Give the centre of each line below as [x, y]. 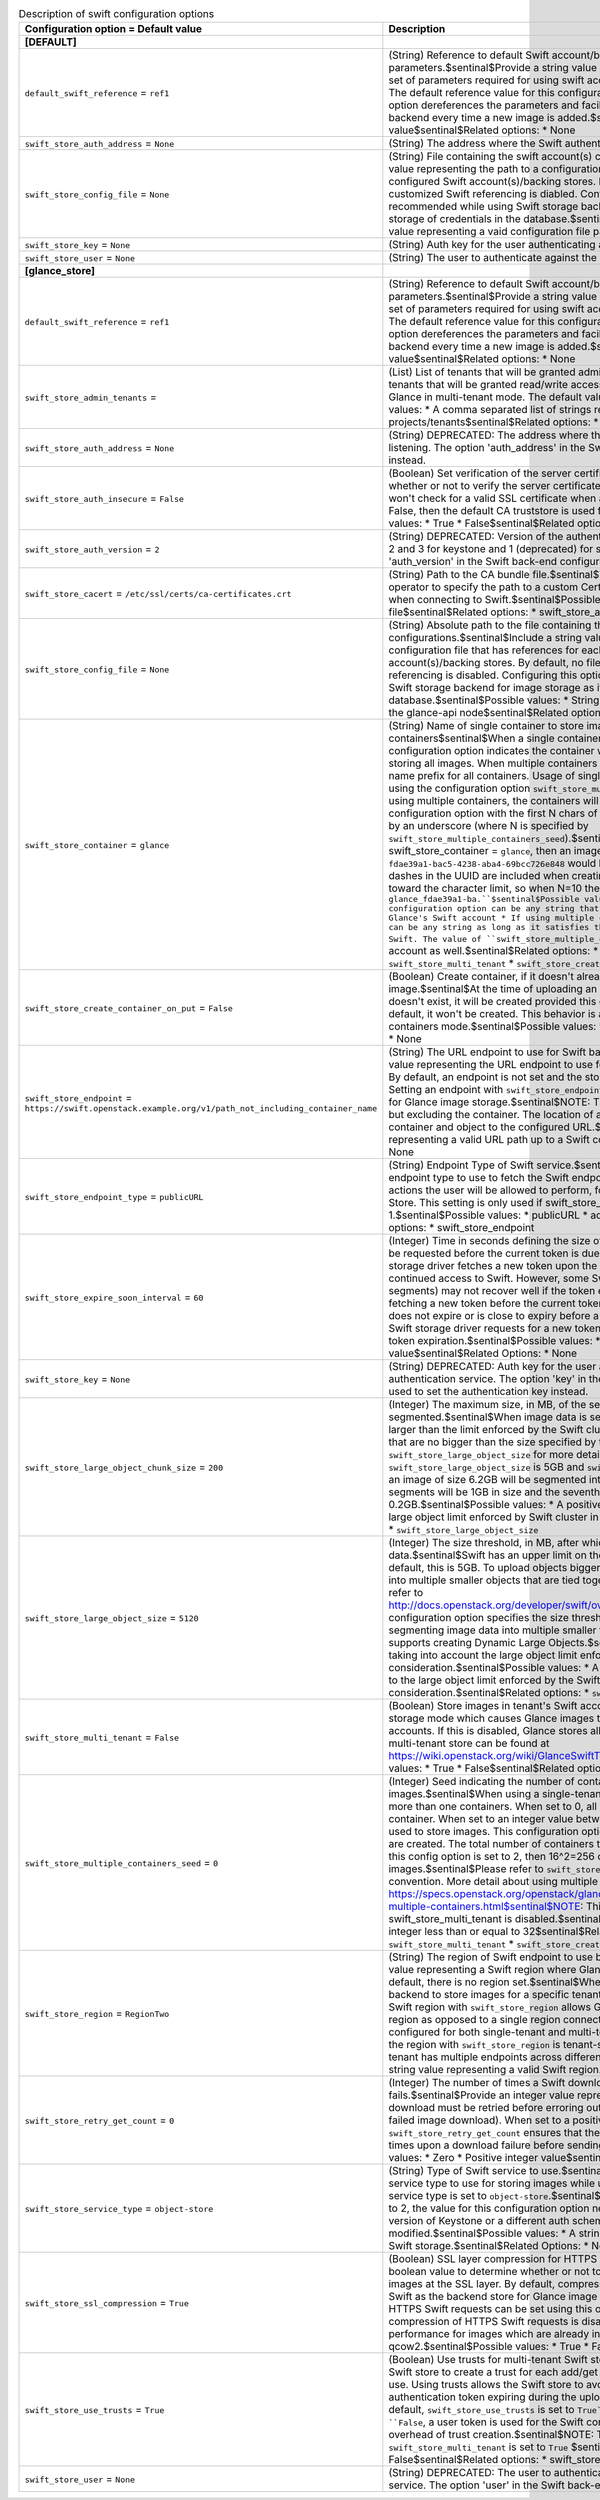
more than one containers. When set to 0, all [492, 1807]
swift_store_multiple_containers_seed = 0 [121, 1863]
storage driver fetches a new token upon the [493, 1266]
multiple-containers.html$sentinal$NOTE [484, 1907]
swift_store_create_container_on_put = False [129, 1008]
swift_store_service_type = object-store [119, 2208]
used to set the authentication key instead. [488, 1392]
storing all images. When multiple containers [493, 763]
